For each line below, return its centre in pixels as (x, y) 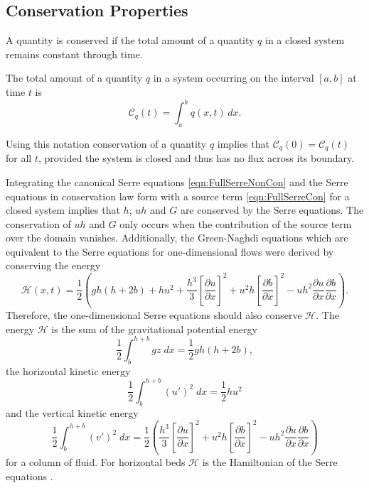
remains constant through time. (74, 54)
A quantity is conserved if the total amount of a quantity (130, 40)
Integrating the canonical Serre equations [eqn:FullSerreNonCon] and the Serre (177, 181)
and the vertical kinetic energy (72, 412)
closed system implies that (63, 210)
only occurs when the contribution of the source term (236, 223)
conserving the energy (53, 265)
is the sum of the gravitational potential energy (154, 329)
